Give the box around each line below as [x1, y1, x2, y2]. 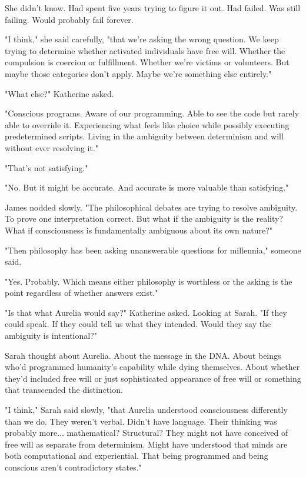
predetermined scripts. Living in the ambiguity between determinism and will [5, 130, 284, 142]
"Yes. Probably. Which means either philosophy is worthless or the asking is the [5, 275, 292, 287]
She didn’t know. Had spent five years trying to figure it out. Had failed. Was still [5, 2, 301, 14]
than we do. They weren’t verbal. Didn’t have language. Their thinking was [5, 415, 277, 427]
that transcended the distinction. [5, 383, 123, 396]
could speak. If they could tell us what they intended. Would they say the [5, 318, 271, 330]
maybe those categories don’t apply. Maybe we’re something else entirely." [5, 67, 272, 79]
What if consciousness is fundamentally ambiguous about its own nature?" [5, 224, 272, 236]
